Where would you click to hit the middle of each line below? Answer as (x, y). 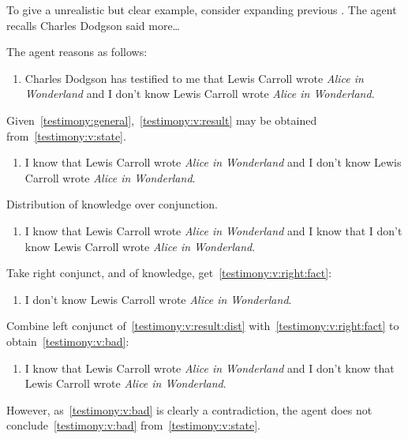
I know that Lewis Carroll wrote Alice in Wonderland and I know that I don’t (213, 230)
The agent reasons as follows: (77, 52)
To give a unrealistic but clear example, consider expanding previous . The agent (202, 9)
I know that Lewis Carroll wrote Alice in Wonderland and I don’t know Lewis (213, 162)
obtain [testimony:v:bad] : (68, 341)
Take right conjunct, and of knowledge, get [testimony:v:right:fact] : (169, 273)
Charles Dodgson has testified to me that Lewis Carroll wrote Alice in (194, 78)
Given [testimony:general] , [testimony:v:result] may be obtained (162, 120)
